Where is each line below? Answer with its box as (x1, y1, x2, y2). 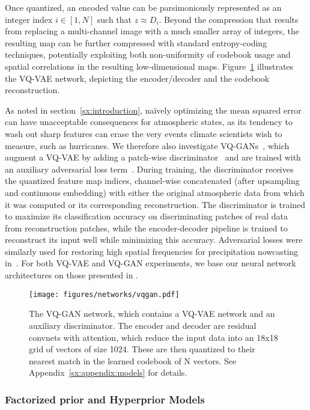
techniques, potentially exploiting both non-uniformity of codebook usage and (5, 48, 291, 61)
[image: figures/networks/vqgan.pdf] (29, 290, 180, 299)
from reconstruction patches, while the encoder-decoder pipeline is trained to (5, 221, 288, 234)
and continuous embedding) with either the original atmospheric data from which (5, 186, 305, 198)
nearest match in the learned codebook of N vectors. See (29, 354, 237, 367)
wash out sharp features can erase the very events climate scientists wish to (5, 127, 282, 139)
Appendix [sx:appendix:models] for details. (29, 366, 187, 379)
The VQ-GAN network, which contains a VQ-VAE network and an (29, 307, 275, 320)
